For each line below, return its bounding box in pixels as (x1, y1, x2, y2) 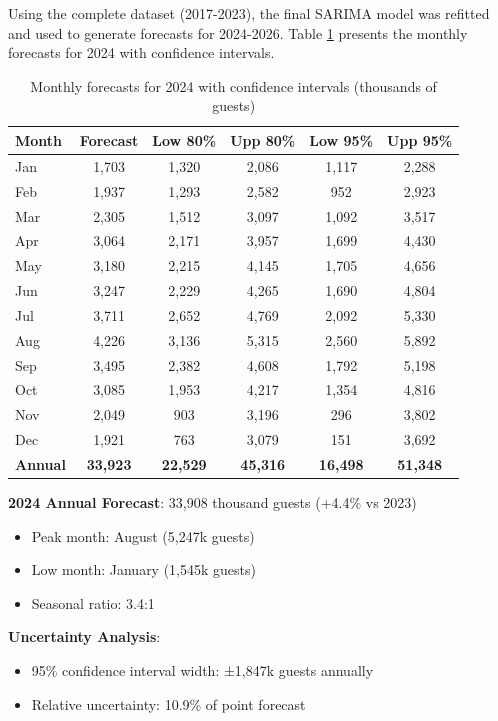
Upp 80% (230, 129, 296, 150)
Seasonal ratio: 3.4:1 (31, 592, 155, 613)
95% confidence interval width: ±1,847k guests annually (31, 660, 374, 680)
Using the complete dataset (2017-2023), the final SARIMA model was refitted (8, 3, 490, 23)
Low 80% (152, 129, 217, 150)
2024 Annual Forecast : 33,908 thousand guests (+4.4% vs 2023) (8, 492, 417, 513)
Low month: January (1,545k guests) (31, 559, 256, 580)
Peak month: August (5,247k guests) (31, 525, 255, 546)
